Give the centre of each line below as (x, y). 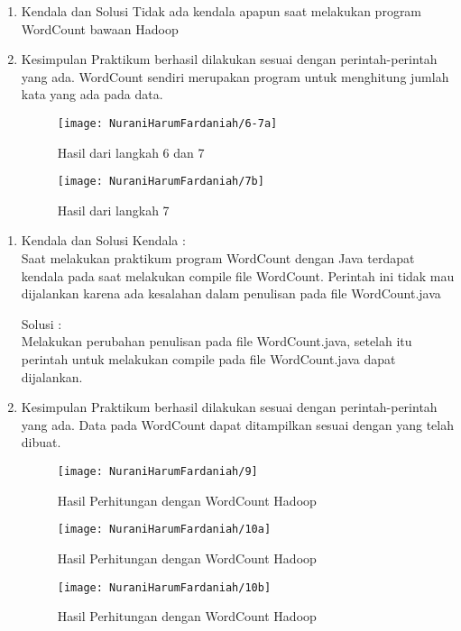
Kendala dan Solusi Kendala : (103, 240)
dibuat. (41, 442)
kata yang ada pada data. (92, 94)
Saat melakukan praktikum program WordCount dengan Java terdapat (218, 258)
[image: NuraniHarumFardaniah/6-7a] (167, 123)
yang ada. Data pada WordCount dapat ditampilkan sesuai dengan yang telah (237, 424)
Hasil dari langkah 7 (113, 210)
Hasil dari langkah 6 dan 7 (131, 152)
